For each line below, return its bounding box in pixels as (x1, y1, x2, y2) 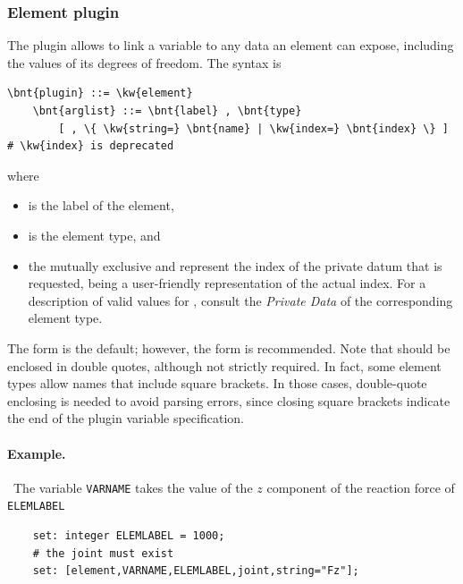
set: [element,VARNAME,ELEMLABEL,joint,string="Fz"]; (32, 564, 359, 578)
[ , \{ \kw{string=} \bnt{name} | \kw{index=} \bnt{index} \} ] (58, 122, 449, 135)
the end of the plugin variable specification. (7, 409, 244, 427)
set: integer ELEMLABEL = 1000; (32, 529, 225, 543)
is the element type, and (28, 225, 161, 244)
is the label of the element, (28, 196, 174, 215)
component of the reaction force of (266, 478, 455, 496)
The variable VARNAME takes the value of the (13, 478, 253, 496)
